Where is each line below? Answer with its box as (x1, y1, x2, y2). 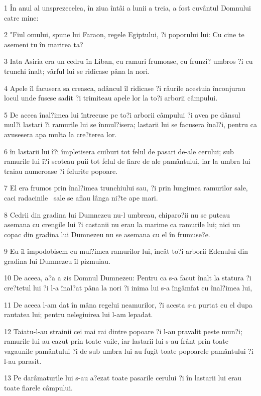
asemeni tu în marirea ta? (4, 39, 83, 49)
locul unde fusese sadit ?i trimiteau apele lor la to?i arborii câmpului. (4, 92, 218, 103)
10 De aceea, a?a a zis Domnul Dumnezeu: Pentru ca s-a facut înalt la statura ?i (4, 272, 251, 283)
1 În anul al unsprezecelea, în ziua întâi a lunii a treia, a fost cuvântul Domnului (4, 3, 251, 13)
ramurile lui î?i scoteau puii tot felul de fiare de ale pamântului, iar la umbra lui (4, 156, 250, 166)
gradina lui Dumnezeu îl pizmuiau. (4, 255, 110, 266)
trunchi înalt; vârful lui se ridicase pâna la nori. (4, 65, 150, 76)
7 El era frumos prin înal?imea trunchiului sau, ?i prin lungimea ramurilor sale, (4, 182, 248, 193)
